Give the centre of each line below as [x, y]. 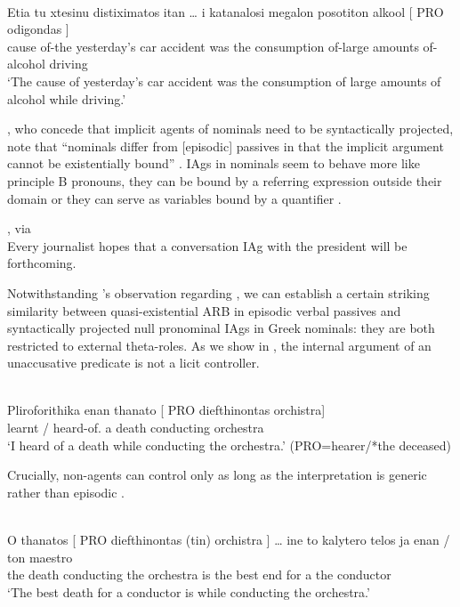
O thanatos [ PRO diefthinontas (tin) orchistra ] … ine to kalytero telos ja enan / [229, 540]
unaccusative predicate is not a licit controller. [133, 363]
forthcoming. [42, 263]
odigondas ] [38, 29]
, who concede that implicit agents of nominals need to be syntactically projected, [230, 129]
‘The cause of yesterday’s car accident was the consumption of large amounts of [224, 81]
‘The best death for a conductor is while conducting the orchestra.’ [189, 591]
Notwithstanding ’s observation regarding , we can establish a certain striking [218, 292]
